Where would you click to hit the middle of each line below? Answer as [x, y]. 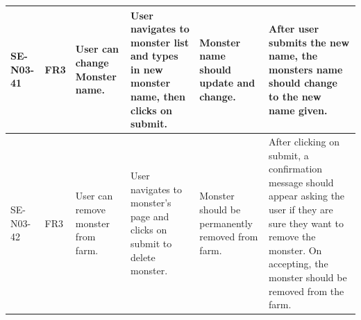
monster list [160, 42]
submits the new [309, 42]
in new [147, 69]
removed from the [307, 291]
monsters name [306, 69]
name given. [298, 110]
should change [303, 83]
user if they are [301, 210]
